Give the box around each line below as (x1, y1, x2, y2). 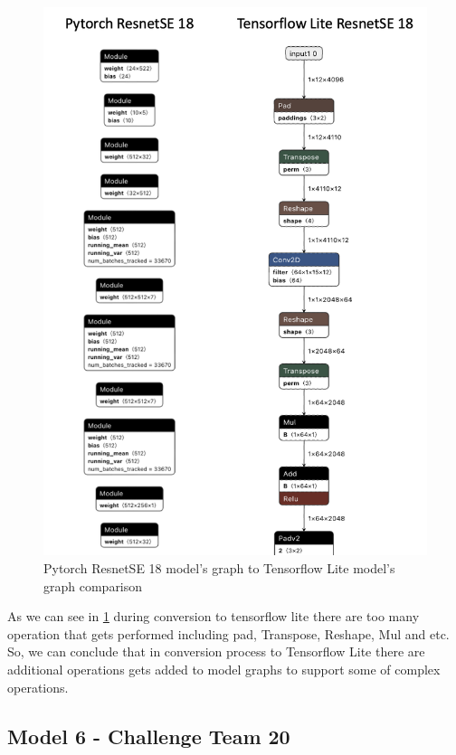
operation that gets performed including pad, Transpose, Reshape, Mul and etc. (7, 624, 450, 643)
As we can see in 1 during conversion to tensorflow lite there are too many (7, 607, 420, 626)
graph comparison (43, 576, 143, 595)
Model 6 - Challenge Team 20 (7, 722, 290, 750)
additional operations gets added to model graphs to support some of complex (7, 659, 441, 678)
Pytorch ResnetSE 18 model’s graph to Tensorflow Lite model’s (43, 558, 395, 577)
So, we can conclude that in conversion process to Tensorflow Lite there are (7, 642, 425, 661)
